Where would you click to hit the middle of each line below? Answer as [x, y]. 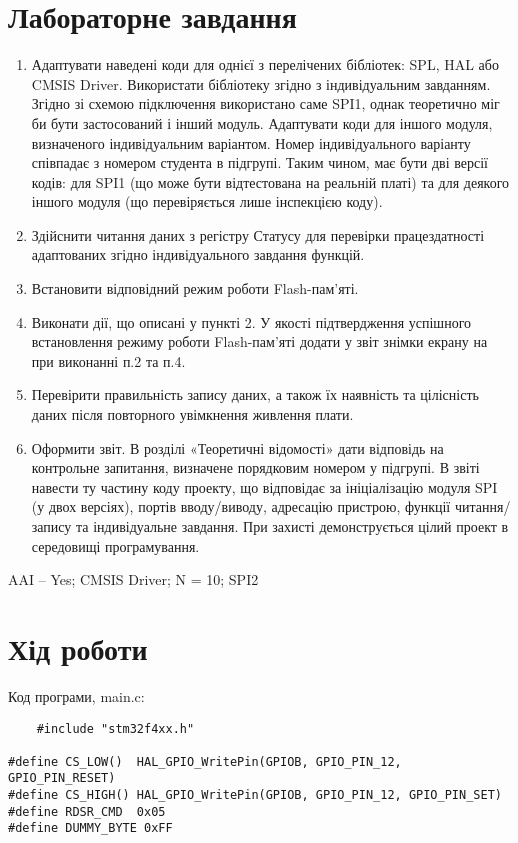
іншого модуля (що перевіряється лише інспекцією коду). [207, 201]
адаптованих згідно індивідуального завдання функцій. [198, 254]
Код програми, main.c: [76, 695]
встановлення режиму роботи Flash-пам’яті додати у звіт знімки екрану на [259, 341]
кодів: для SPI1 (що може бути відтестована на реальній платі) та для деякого [270, 181]
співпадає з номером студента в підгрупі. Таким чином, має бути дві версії [259, 162]
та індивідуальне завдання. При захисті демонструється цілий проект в [292, 526]
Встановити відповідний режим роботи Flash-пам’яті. [195, 288]
